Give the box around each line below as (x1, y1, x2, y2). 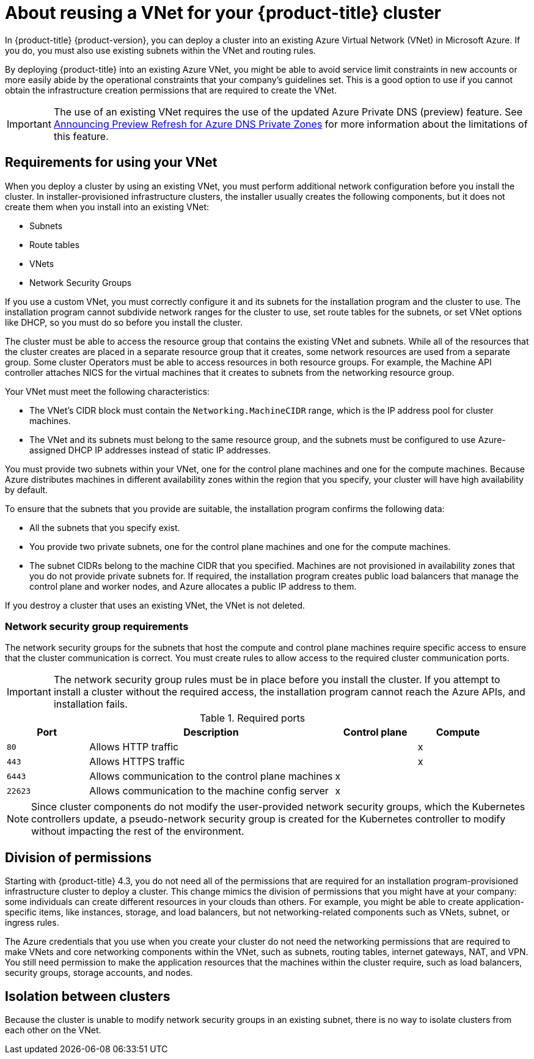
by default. (5, 484, 48, 495)
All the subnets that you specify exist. (29, 522, 180, 533)
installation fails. (53, 698, 128, 711)
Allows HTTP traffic (89, 741, 179, 753)
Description (183, 726, 239, 739)
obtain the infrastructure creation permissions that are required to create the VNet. (5, 84, 337, 95)
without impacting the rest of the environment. (31, 825, 244, 838)
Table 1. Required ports (199, 712, 305, 725)
